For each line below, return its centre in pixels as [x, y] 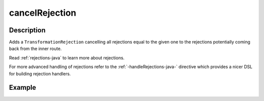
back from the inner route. [35, 49]
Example [22, 88]
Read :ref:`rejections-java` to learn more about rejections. [67, 58]
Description [27, 30]
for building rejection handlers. [40, 74]
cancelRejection [43, 13]
